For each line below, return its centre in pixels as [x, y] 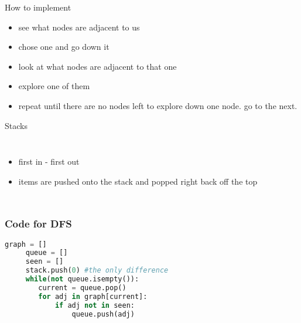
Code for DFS [38, 224]
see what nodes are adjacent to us [79, 27]
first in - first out [49, 161]
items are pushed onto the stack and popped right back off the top [138, 181]
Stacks [16, 125]
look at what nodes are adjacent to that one [98, 66]
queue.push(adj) [103, 314]
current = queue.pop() [82, 288]
